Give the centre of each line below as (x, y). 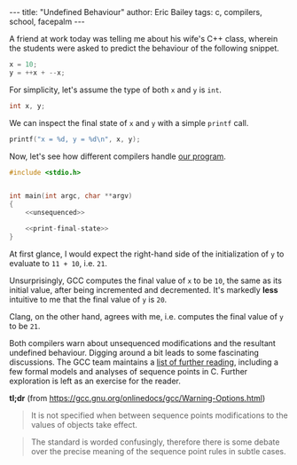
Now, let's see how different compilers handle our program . (117, 156)
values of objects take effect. (84, 424)
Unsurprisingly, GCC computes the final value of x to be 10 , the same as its (145, 280)
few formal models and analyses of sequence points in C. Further (129, 371)
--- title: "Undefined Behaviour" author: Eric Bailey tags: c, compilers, (136, 12)
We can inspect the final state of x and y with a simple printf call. (129, 122)
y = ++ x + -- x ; (37, 73)
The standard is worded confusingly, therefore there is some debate (155, 442)
